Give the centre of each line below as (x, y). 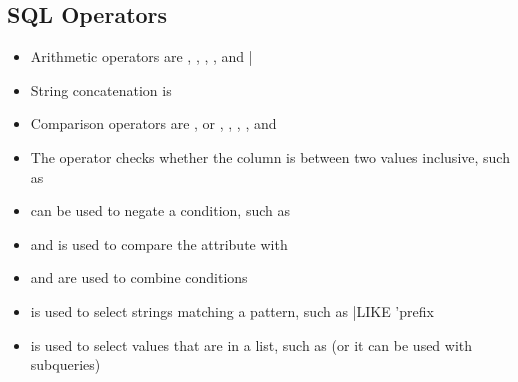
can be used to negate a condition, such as (160, 210)
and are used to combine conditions (139, 277)
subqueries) (65, 364)
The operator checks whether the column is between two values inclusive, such (270, 156)
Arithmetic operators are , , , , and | (141, 56)
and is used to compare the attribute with (159, 243)
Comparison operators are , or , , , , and (153, 123)
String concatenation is (101, 89)
